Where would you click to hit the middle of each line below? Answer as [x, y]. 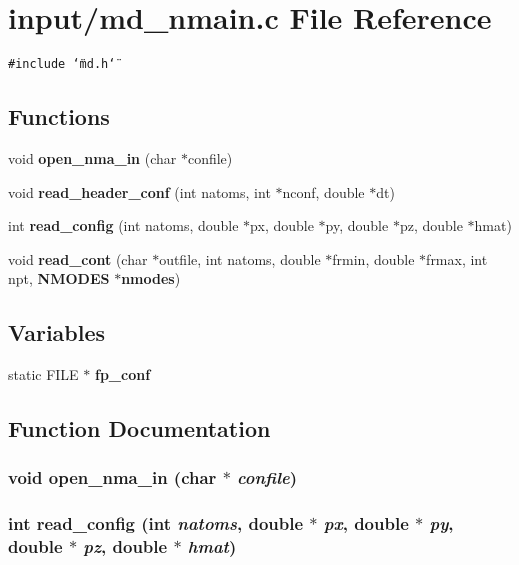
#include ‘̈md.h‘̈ [62, 64]
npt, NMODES [59, 278]
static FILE [43, 374]
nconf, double [323, 191]
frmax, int [457, 258]
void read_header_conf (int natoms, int [139, 191]
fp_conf [123, 374]
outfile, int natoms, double [240, 258]
